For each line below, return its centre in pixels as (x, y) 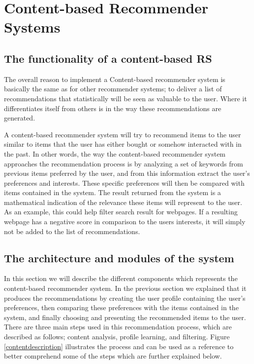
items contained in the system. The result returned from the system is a (112, 192)
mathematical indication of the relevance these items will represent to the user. (123, 202)
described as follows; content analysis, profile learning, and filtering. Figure (117, 337)
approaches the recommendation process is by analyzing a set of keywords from (124, 163)
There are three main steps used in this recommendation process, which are (118, 327)
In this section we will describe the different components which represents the (121, 278)
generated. (20, 118)
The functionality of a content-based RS (108, 58)
